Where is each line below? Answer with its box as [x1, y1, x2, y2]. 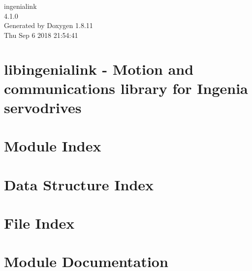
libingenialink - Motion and [4, 59, 194, 79]
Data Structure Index [4, 174, 154, 194]
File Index [4, 213, 75, 233]
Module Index [4, 136, 101, 156]
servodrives [4, 97, 82, 117]
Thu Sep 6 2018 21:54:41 [4, 30, 78, 40]
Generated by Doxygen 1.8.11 [4, 20, 93, 30]
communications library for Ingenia [4, 78, 248, 98]
